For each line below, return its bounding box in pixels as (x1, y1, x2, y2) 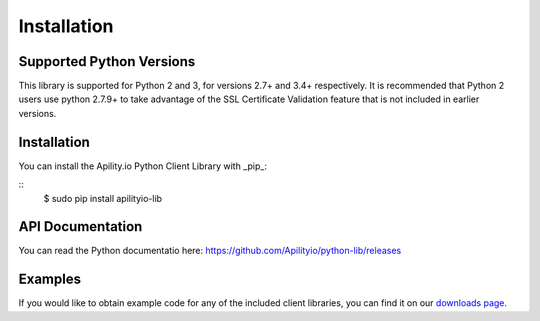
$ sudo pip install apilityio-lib (43, 192, 163, 204)
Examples (18, 271, 82, 288)
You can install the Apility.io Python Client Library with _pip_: (18, 160, 267, 172)
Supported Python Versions (18, 53, 196, 70)
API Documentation (18, 218, 143, 235)
